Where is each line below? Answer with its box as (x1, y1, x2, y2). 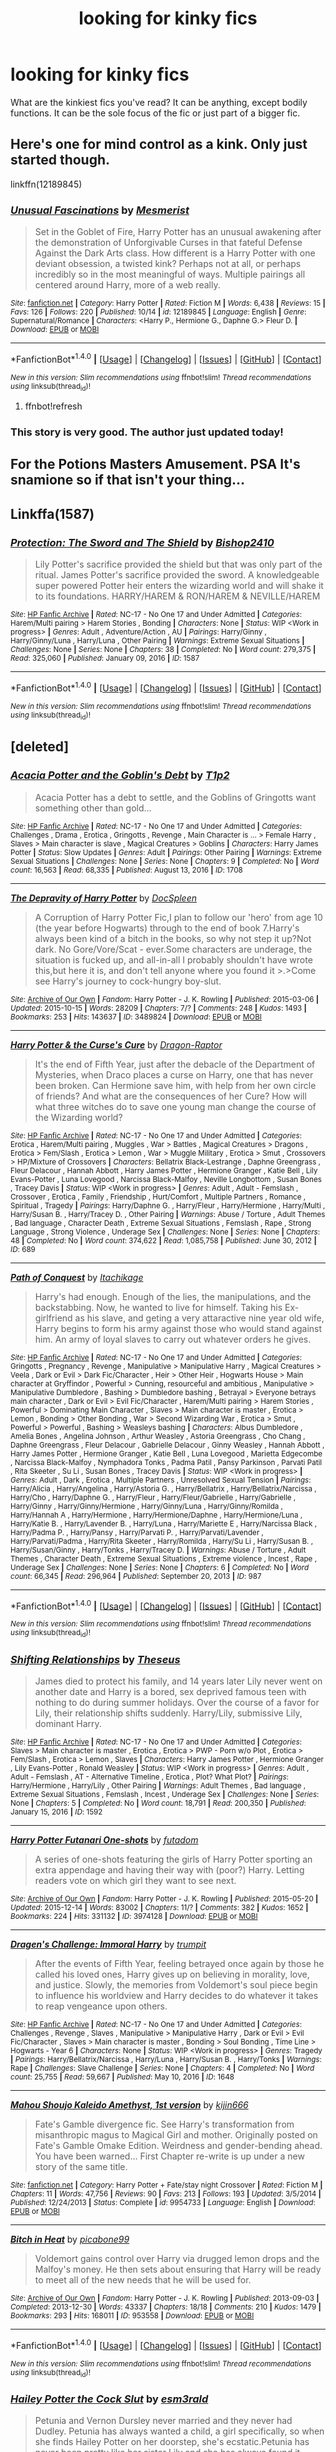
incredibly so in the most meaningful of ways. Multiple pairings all (34, 268, 306, 281)
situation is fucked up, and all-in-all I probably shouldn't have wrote (34, 953, 313, 966)
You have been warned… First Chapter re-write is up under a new (34, 2150, 305, 2162)
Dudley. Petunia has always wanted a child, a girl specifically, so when (34, 2425, 325, 2437)
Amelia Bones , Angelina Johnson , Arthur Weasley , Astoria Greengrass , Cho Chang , (10, 1431, 306, 1441)
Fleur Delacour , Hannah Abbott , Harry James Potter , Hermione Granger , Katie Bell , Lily (10, 1165, 318, 1176)
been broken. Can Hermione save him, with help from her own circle (34, 1079, 317, 1091)
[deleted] (10, 738, 70, 756)
